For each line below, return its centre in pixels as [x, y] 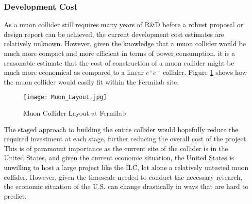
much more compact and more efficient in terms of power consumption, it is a [119, 53]
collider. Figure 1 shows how [205, 72]
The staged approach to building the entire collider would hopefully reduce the [121, 129]
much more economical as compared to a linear [74, 72]
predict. [15, 195]
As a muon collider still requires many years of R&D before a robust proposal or [124, 25]
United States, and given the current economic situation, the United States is [119, 158]
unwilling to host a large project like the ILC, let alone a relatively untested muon [126, 167]
